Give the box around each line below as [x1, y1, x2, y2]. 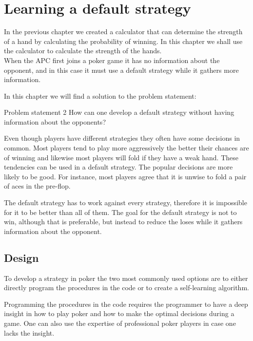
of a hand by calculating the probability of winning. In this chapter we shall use [4, 36, 243, 46]
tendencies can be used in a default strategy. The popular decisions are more [4, 162, 233, 172]
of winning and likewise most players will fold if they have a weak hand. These [4, 152, 238, 162]
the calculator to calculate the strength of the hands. [4, 45, 162, 56]
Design [4, 250, 39, 265]
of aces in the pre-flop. [4, 181, 71, 191]
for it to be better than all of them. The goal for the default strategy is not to [4, 207, 237, 217]
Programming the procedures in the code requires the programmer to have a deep [4, 298, 248, 309]
